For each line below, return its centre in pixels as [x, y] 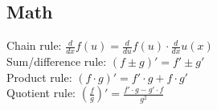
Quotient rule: [41, 93]
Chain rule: [34, 45]
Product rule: [39, 77]
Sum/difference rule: [57, 61]
